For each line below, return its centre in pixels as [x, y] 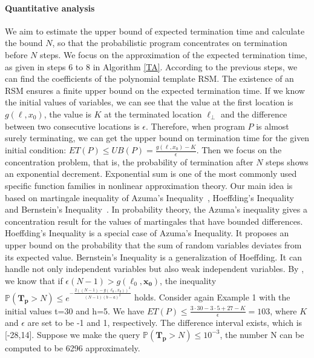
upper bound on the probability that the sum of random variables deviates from [153, 245]
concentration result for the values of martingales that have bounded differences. [154, 221]
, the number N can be [262, 334]
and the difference [254, 114]
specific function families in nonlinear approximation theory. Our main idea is [149, 186]
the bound [24, 43]
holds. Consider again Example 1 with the [212, 297]
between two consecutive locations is [72, 126]
